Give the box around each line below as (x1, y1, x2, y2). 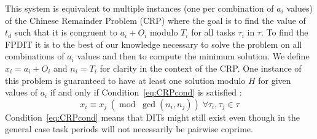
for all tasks (191, 26, 235, 39)
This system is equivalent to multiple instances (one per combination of (5, 2, 274, 14)
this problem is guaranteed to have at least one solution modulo (5, 73, 246, 86)
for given (258, 73, 291, 86)
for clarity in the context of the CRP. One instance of (100, 61, 302, 74)
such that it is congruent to (14, 26, 118, 39)
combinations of (5, 50, 65, 62)
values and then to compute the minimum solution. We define (77, 50, 310, 62)
